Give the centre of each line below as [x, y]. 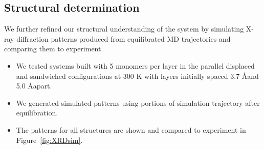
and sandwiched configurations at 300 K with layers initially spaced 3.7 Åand [137, 76]
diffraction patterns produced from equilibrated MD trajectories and [124, 38]
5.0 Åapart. [34, 86]
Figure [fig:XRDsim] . [49, 140]
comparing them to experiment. [54, 49]
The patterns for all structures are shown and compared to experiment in [131, 129]
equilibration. [37, 113]
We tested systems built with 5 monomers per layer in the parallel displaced [135, 65]
